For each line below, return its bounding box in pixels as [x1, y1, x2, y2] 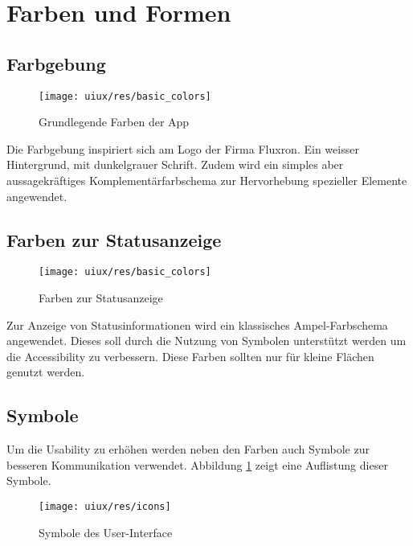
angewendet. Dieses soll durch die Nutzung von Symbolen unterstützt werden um [6, 332, 407, 349]
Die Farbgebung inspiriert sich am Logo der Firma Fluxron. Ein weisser [6, 140, 359, 157]
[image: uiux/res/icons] [39, 501, 171, 513]
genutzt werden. [6, 363, 85, 380]
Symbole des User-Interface [39, 523, 173, 540]
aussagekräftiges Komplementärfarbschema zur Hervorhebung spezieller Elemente [6, 172, 407, 189]
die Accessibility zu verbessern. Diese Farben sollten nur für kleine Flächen [6, 347, 374, 364]
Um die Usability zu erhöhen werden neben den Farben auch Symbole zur [6, 441, 370, 458]
